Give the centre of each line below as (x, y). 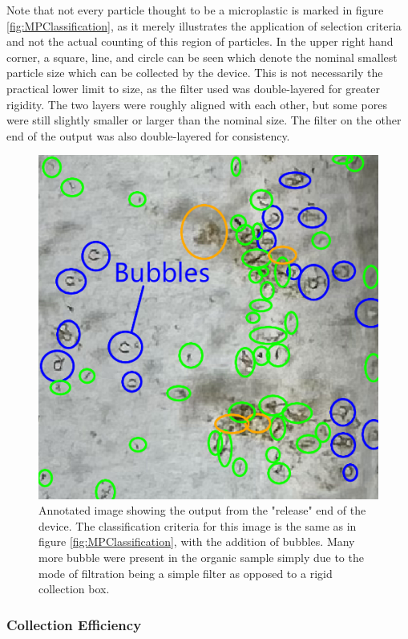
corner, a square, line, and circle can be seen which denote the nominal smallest (202, 57)
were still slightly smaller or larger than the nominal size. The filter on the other (204, 120)
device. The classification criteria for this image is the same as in (198, 525)
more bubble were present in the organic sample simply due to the (201, 557)
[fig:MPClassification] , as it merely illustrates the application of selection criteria (204, 25)
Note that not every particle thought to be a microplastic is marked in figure (195, 10)
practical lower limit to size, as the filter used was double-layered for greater (194, 88)
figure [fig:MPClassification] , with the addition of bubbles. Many (197, 541)
